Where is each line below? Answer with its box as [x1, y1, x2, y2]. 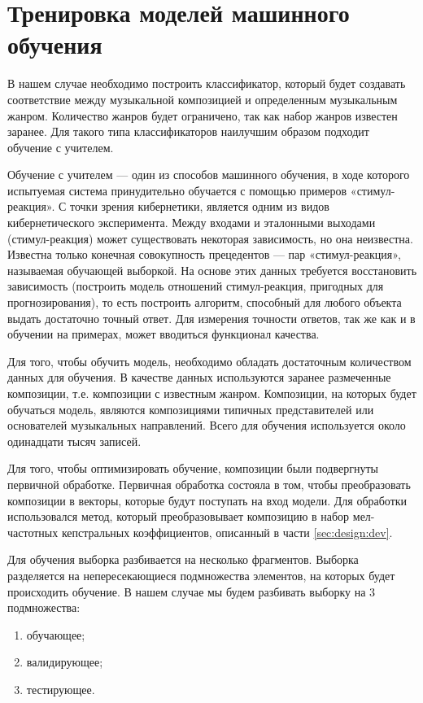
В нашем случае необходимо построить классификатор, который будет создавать [7, 75, 406, 92]
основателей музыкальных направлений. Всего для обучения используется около [7, 417, 406, 434]
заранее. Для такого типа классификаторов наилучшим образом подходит [7, 123, 369, 140]
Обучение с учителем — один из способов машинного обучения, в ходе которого [7, 166, 410, 183]
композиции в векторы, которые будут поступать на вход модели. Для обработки [7, 491, 408, 509]
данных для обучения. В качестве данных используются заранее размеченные [7, 369, 391, 386]
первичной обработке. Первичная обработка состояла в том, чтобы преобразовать [7, 475, 411, 492]
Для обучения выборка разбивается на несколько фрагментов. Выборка [7, 551, 359, 568]
